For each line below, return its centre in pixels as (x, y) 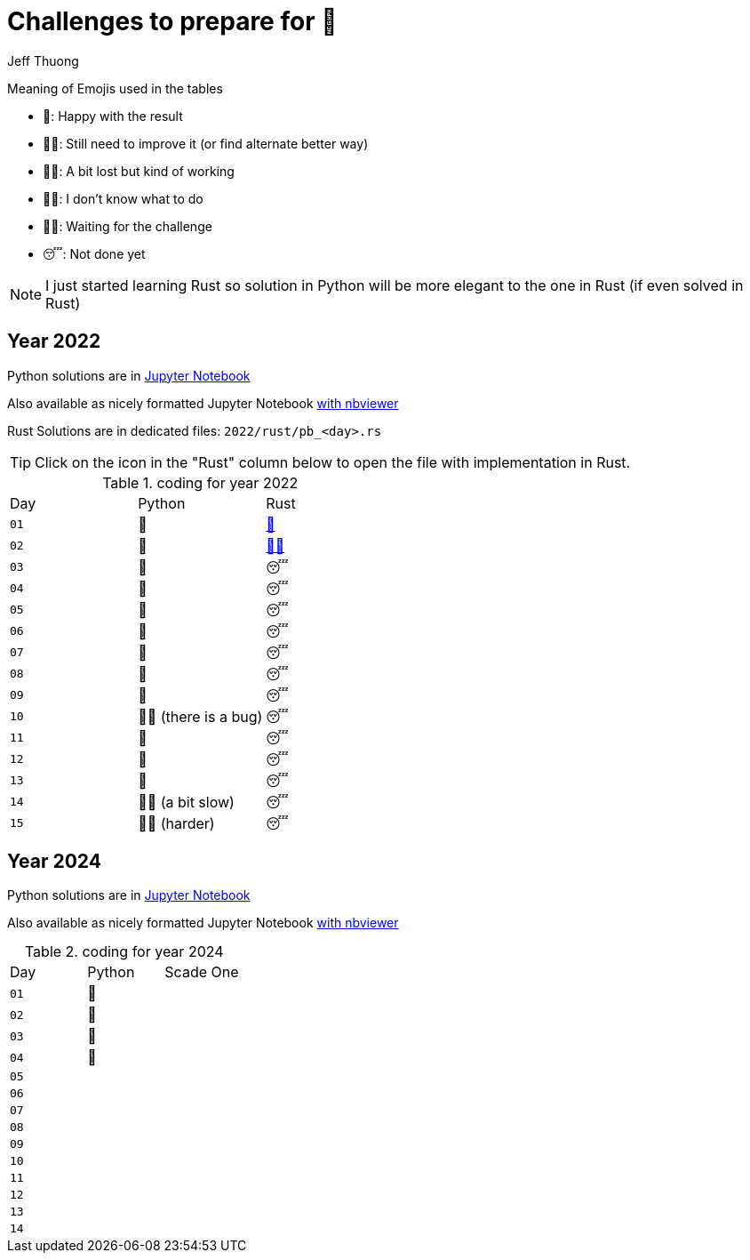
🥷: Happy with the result (113, 116)
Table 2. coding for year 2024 (124, 952)
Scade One (202, 972)
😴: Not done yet (94, 253)
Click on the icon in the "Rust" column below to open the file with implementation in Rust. (333, 462)
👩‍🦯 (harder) (176, 823)
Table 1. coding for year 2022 (200, 482)
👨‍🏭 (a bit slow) (186, 802)
